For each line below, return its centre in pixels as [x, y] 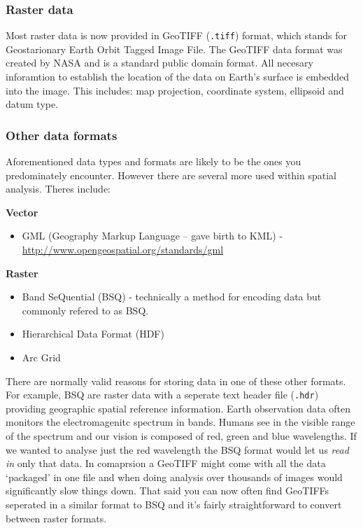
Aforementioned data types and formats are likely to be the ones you [154, 161]
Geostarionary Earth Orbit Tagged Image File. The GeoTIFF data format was [174, 49]
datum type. [32, 104]
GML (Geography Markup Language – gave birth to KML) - [152, 236]
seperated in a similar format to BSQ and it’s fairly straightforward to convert [174, 504]
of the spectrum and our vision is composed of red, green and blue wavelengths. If [181, 436]
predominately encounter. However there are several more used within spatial [171, 175]
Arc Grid [41, 357]
